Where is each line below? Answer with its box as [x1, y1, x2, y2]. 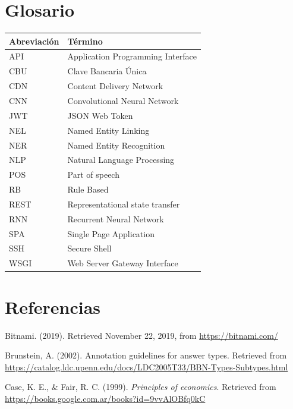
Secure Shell [67, 242, 112, 254]
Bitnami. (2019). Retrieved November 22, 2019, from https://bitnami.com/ [5, 329, 278, 341]
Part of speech [67, 168, 119, 181]
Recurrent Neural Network [67, 212, 164, 225]
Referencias [5, 294, 101, 319]
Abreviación [9, 34, 59, 47]
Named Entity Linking [67, 124, 150, 136]
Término [67, 34, 103, 47]
